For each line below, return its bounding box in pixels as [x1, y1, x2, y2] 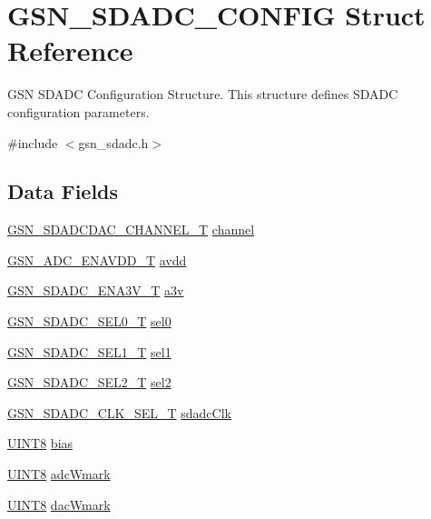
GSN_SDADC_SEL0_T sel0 [7, 312, 171, 331]
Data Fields [7, 177, 119, 205]
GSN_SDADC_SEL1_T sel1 [7, 342, 171, 361]
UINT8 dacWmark [7, 494, 111, 514]
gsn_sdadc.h [78, 133, 149, 152]
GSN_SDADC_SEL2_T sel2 [7, 373, 171, 392]
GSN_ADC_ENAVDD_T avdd [7, 250, 187, 269]
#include [7, 133, 58, 152]
